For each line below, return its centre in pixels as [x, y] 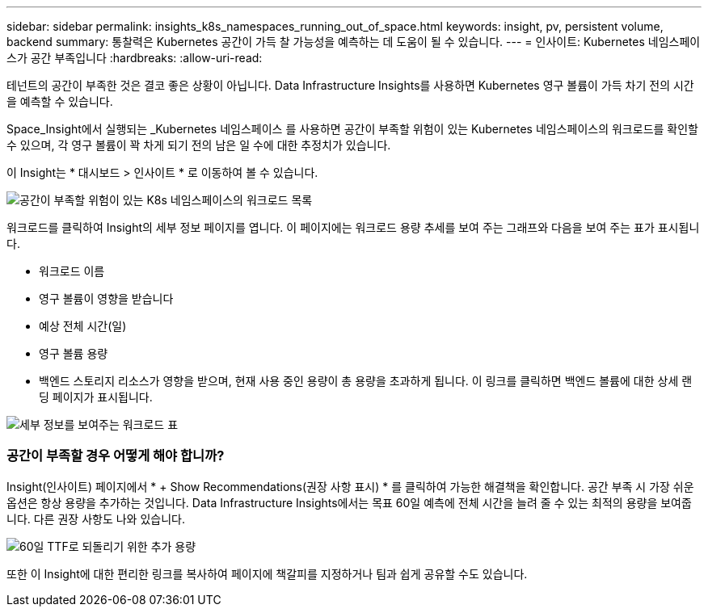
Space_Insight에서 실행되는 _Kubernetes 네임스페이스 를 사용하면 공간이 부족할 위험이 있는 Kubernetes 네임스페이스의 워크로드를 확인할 [352, 129]
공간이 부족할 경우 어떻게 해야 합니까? [116, 456]
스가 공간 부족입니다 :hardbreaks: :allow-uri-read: [135, 58]
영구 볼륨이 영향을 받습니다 [106, 298]
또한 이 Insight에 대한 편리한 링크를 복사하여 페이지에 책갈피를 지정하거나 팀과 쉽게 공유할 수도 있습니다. [267, 573]
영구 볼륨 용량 [74, 353]
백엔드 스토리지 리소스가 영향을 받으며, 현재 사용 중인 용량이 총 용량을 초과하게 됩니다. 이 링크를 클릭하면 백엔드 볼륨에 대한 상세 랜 [366, 381]
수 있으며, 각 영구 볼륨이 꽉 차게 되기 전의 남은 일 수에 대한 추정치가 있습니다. [199, 145]
